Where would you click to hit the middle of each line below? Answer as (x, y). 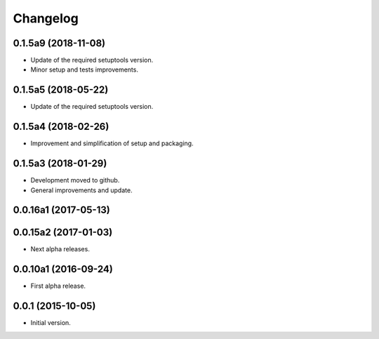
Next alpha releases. (60, 249)
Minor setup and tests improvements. (84, 69)
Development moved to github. (75, 180)
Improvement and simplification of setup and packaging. (112, 143)
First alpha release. (58, 286)
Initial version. (51, 323)
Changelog (46, 18)
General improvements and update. (81, 190)
